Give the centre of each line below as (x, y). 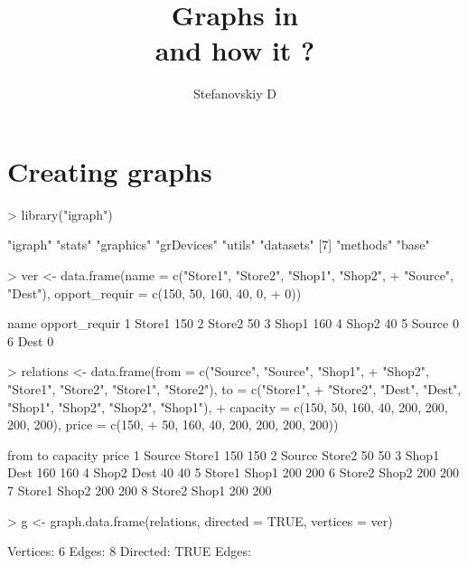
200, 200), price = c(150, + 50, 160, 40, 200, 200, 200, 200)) (173, 424)
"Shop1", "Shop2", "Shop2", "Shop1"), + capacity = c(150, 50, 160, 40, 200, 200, (228, 406)
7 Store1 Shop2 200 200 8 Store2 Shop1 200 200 (140, 490)
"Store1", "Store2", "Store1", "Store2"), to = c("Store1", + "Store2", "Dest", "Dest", (234, 389)
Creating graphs (110, 170)
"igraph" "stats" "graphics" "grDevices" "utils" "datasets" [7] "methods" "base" (219, 245)
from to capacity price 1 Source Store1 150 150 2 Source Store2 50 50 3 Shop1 (224, 454)
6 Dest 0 (31, 340)
